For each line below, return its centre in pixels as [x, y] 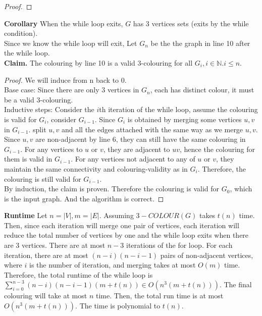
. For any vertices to [51, 149]
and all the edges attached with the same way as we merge [152, 129]
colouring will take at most [46, 296]
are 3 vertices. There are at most [55, 245]
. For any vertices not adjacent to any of [133, 159]
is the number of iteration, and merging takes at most [112, 265]
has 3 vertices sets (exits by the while [191, 23]
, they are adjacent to [137, 149]
